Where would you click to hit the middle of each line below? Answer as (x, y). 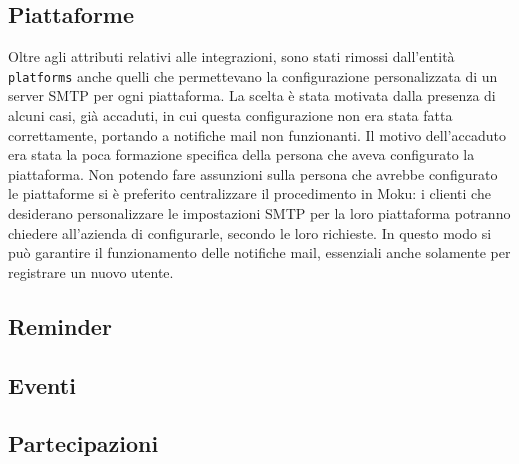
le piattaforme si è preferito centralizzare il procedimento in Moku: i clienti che (249, 193)
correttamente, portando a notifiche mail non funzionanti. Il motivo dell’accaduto (257, 134)
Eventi (42, 384)
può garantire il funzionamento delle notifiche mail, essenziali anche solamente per (259, 252)
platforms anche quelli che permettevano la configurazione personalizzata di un (253, 75)
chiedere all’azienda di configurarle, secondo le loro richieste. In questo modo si (250, 232)
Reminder (60, 325)
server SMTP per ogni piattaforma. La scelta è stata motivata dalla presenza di (252, 95)
